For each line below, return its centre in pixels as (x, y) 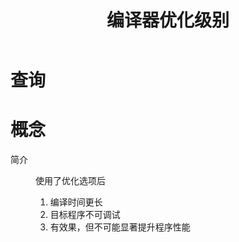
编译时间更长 (76, 202)
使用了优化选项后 (70, 181)
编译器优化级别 (168, 20)
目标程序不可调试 (85, 215)
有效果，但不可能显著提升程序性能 (120, 227)
